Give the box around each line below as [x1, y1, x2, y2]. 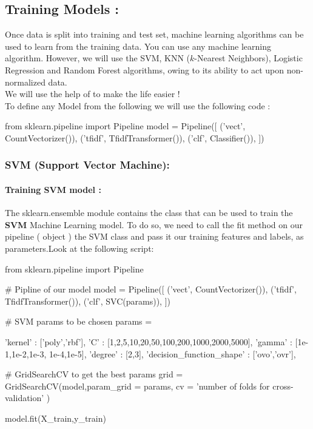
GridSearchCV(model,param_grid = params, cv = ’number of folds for [5, 379, 270, 392]
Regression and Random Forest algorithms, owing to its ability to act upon [5, 63, 284, 76]
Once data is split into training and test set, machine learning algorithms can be [5, 28, 304, 41]
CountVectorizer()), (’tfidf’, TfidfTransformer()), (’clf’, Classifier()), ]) [5, 131, 264, 144]
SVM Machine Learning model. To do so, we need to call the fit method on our [5, 218, 303, 231]
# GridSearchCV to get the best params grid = [5, 368, 183, 380]
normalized [5, 75, 45, 88]
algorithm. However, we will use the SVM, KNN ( [5, 52, 190, 64]
